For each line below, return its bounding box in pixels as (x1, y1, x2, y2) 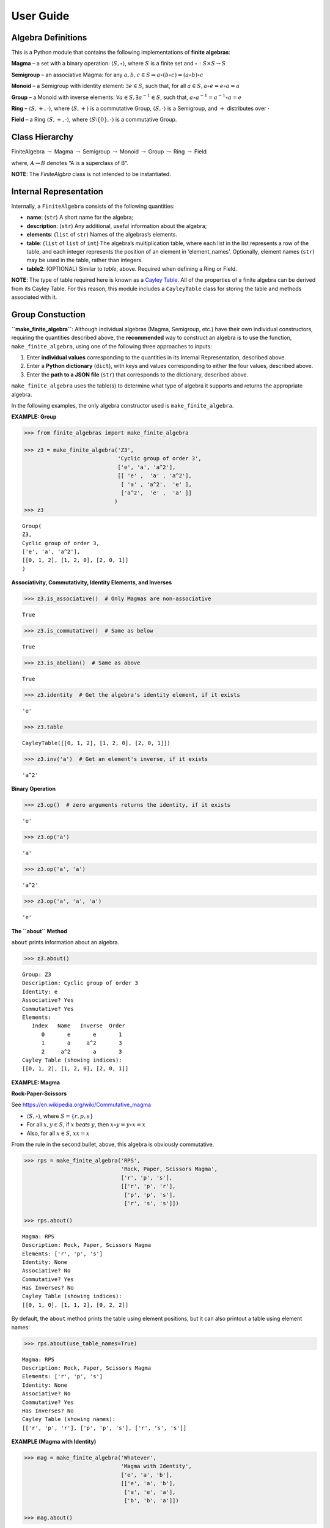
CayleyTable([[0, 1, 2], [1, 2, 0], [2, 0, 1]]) (22, 740, 170, 746)
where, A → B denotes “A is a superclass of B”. (11, 159, 128, 166)
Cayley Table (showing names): (22, 1416, 116, 1423)
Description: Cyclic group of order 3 (22, 980, 139, 986)
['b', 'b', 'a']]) (123, 1497, 180, 1504)
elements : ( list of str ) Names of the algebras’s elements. (26, 231, 177, 238)
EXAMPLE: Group (11, 413, 57, 421)
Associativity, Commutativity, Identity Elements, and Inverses (11, 579, 172, 586)
